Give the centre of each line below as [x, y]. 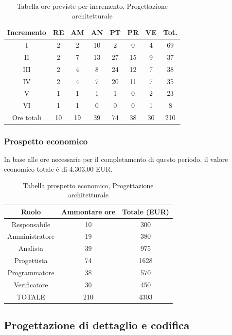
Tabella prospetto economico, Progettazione [88, 185]
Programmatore [31, 272]
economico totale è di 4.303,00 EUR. [58, 169]
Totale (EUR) [146, 211]
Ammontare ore [89, 211]
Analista [31, 248]
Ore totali [27, 117]
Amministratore [31, 236]
